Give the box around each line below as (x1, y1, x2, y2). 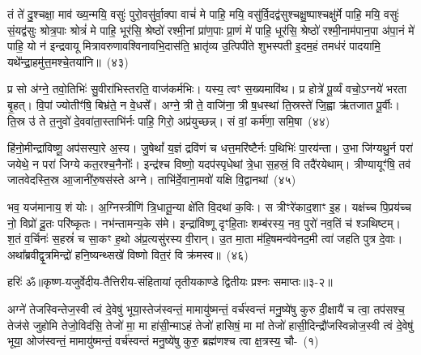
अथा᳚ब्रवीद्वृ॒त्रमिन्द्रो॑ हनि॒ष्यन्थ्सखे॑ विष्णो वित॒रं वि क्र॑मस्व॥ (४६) (7, 246, 249, 263)
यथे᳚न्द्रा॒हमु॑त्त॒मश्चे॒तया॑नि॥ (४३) (7, 53, 129, 70)
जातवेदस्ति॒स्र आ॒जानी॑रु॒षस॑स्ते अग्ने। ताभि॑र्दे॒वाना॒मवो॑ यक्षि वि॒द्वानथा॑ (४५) (7, 171, 296, 188)
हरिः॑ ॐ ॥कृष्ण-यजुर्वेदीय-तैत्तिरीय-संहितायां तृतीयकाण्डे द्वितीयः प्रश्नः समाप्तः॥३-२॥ (7, 273, 333, 290)
